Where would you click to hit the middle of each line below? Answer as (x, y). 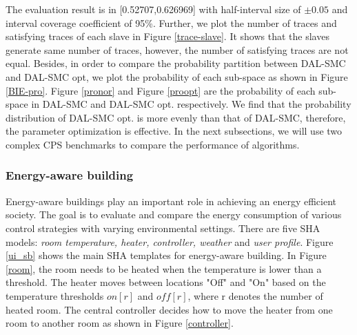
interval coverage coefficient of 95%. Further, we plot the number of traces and (171, 22)
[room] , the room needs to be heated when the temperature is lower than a (164, 268)
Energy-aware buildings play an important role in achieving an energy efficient (171, 201)
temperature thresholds (55, 295)
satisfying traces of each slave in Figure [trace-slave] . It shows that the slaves (167, 36)
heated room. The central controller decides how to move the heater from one (169, 309)
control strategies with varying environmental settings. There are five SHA (163, 228)
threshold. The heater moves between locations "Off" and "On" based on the (166, 282)
